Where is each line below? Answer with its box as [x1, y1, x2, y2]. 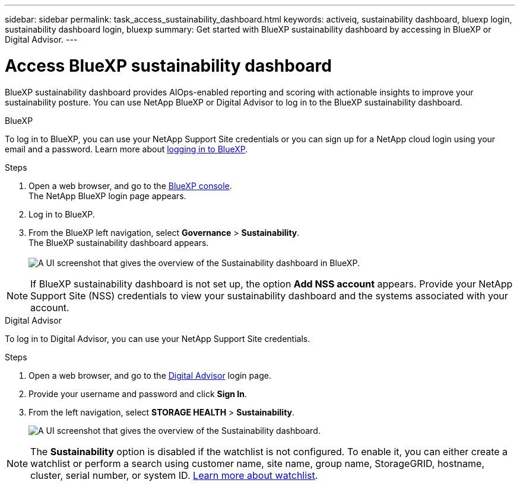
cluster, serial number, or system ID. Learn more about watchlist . [30, 469, 318, 481]
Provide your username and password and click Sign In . [28, 388, 248, 399]
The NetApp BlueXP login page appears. [28, 190, 186, 201]
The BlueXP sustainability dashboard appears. [28, 237, 209, 248]
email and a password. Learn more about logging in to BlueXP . [5, 143, 248, 154]
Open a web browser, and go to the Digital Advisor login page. [28, 370, 271, 381]
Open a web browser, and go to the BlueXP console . [28, 180, 232, 191]
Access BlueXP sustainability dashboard [5, 55, 332, 76]
